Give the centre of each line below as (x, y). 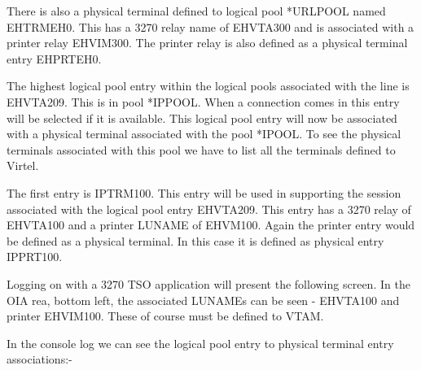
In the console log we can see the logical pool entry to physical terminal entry (200, 343)
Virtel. (23, 165)
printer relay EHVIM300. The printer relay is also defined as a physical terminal (207, 43)
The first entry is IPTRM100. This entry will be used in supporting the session (204, 192)
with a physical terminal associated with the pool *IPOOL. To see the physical (204, 134)
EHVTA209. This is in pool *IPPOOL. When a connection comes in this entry (203, 101)
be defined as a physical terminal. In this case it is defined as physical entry (195, 240)
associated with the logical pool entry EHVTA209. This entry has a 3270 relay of (209, 209)
